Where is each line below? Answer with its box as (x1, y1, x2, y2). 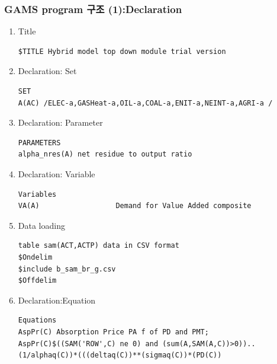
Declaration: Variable (18, 167, 95, 180)
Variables (18, 190, 57, 199)
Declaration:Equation (18, 293, 96, 306)
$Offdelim (18, 276, 57, 285)
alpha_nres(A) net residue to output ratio (18, 150, 192, 159)
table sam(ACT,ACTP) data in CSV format (18, 241, 179, 250)
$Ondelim (18, 253, 53, 261)
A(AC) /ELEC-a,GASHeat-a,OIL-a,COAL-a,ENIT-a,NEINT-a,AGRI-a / (18, 98, 273, 107)
